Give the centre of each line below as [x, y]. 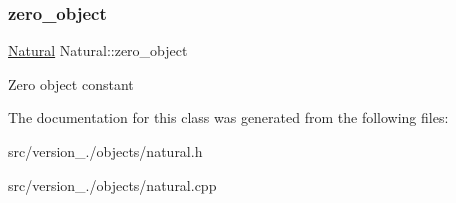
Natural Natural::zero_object [98, 50]
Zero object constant [71, 83]
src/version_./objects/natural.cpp [112, 184]
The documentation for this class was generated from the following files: [228, 117]
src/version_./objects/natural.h [105, 151]
